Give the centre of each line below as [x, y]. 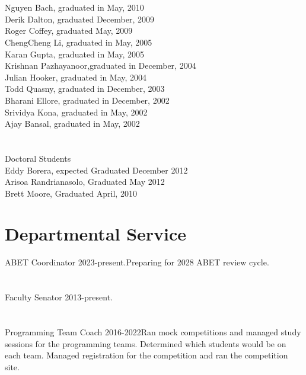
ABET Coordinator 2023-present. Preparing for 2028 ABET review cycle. [137, 262]
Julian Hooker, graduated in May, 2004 [76, 77]
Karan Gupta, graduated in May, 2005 [75, 54]
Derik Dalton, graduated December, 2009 [79, 19]
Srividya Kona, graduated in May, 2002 [76, 112]
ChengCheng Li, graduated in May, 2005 [79, 42]
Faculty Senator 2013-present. [59, 297]
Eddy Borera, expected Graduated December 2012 [96, 170]
